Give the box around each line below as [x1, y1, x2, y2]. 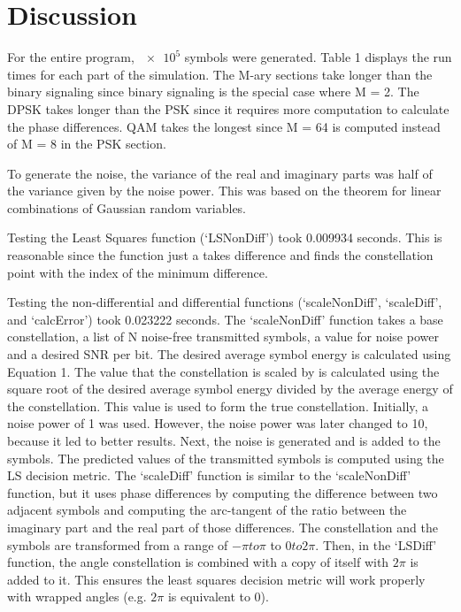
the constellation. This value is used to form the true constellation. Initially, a [7, 396, 429, 415]
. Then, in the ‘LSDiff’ [315, 535, 437, 554]
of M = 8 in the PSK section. [7, 134, 166, 153]
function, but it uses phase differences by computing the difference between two [7, 483, 438, 501]
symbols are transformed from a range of [7, 535, 228, 554]
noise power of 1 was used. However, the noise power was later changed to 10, [7, 414, 428, 432]
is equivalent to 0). [167, 587, 269, 606]
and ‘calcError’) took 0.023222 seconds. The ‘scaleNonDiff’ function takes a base [7, 310, 443, 328]
